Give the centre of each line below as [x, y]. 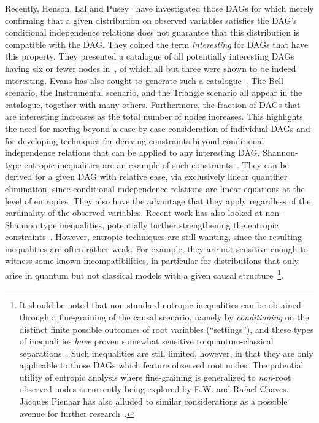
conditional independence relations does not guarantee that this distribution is [152, 32]
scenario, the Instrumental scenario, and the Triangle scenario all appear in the [154, 92]
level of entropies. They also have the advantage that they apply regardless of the [158, 200]
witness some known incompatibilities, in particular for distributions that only [152, 261]
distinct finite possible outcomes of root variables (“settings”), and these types [167, 329]
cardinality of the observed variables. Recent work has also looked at [134, 213]
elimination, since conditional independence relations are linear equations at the [155, 188]
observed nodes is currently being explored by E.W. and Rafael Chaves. [154, 389]
